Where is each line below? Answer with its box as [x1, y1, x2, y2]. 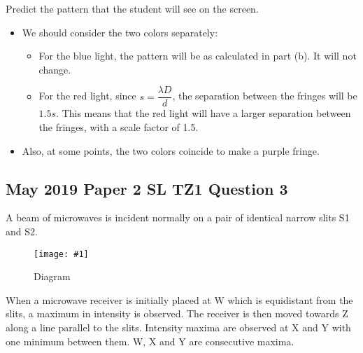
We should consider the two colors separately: [22, 25, 218, 39]
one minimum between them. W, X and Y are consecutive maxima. [6, 333, 294, 348]
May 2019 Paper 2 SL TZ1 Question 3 [6, 177, 288, 199]
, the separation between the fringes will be [172, 88, 357, 103]
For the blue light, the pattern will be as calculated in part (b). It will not [38, 48, 357, 63]
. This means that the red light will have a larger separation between [56, 106, 351, 120]
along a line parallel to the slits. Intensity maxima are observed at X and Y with [6, 320, 351, 335]
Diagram [34, 269, 71, 284]
